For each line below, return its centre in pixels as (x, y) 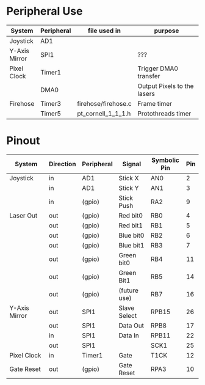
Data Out (131, 325)
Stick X (129, 178)
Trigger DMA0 (158, 68)
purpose (167, 31)
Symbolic (166, 160)
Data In (129, 335)
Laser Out (23, 215)
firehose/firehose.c (105, 103)
